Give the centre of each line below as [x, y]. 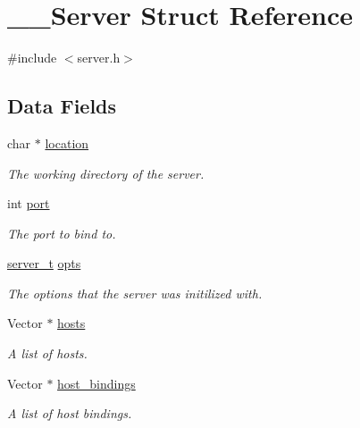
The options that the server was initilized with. [135, 293]
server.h [99, 58]
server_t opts [44, 263]
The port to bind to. [62, 233]
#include [32, 58]
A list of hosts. [47, 353]
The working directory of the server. [106, 173]
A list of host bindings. [70, 413]
